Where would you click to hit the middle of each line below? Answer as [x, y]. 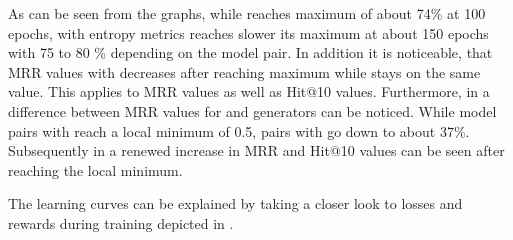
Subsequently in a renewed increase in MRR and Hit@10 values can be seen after [256, 150]
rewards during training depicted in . [121, 222]
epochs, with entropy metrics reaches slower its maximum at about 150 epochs [248, 32]
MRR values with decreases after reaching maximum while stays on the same [244, 71]
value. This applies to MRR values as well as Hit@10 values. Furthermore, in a [249, 91]
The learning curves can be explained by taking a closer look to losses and [235, 203]
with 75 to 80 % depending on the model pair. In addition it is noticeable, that [250, 52]
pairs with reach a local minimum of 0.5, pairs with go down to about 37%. [239, 130]
